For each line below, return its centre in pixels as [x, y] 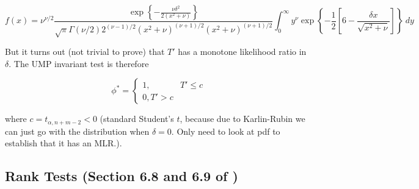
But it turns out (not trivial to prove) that [85, 52]
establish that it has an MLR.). [64, 143]
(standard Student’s [137, 119]
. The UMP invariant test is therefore [79, 63]
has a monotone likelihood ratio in [242, 52]
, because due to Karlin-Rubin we [242, 119]
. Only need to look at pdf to [226, 131]
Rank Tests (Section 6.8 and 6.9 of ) [122, 176]
